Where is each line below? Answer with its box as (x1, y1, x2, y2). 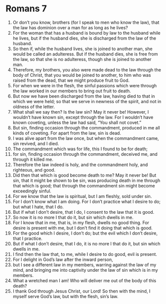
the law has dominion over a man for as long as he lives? (12, 24, 128, 30)
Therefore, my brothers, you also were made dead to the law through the (12, 66, 161, 72)
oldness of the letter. (12, 104, 55, 110)
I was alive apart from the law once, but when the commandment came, (12, 135, 159, 141)
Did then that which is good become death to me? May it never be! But (12, 172, 157, 178)
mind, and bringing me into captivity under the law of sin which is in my (12, 267, 158, 273)
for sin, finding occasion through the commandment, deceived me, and (12, 151, 158, 157)
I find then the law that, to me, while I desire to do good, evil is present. (12, 251, 158, 257)
